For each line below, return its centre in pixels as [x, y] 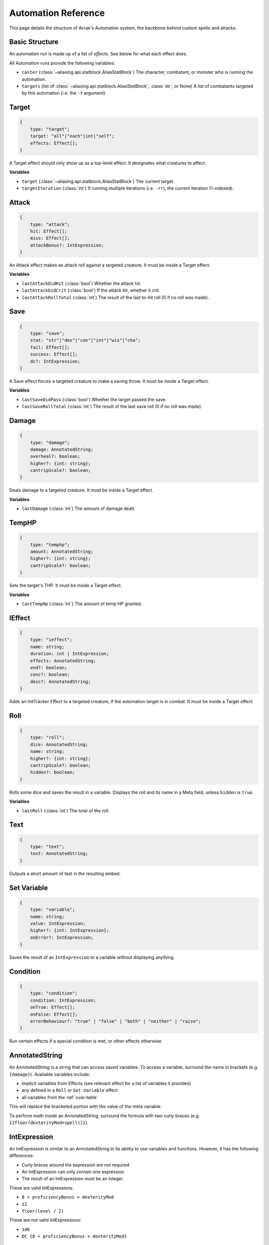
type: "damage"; [50, 442]
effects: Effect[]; [54, 143]
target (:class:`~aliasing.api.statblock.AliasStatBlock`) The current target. [98, 181]
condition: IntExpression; [63, 1000]
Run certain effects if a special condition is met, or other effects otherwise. [86, 1041]
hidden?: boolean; [53, 772]
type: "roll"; [47, 738]
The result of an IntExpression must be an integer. [73, 1179]
